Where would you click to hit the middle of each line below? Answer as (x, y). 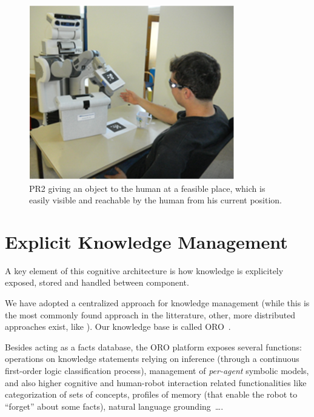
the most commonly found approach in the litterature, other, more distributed (150, 314)
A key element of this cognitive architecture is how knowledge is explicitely (144, 270)
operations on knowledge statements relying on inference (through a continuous (152, 359)
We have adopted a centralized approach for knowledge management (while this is (157, 303)
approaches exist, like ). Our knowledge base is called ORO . (118, 327)
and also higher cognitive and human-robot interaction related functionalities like (156, 382)
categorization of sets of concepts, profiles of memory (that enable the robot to (151, 394)
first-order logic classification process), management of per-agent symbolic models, (157, 371)
